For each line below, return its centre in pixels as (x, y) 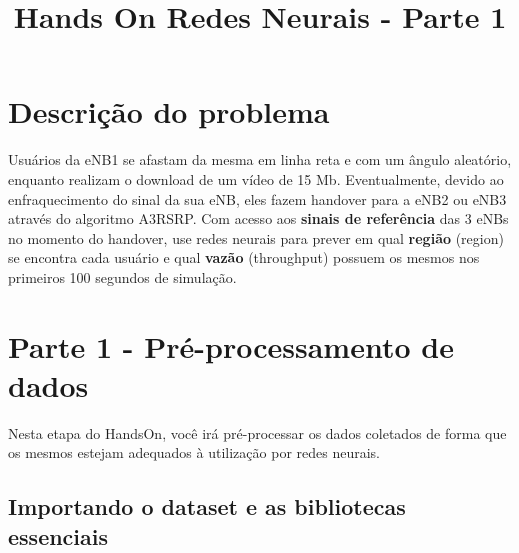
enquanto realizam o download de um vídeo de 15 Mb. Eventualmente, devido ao (256, 178)
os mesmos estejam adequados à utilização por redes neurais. (194, 452)
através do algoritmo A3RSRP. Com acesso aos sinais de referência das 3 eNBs (258, 218)
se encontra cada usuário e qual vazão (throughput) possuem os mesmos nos (244, 257)
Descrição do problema (169, 111)
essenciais (58, 535)
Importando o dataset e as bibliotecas (207, 506)
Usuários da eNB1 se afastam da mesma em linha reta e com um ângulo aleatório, (260, 159)
